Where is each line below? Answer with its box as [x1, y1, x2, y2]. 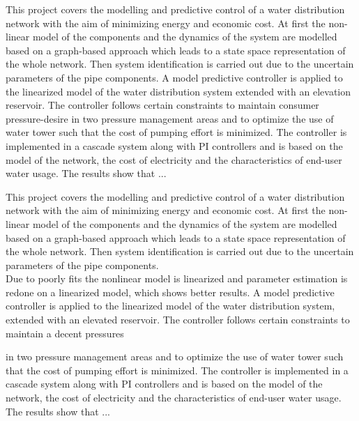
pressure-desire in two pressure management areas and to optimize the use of [6, 111, 334, 125]
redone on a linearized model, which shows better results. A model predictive [6, 284, 335, 299]
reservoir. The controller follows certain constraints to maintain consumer [6, 98, 319, 112]
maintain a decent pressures [6, 326, 124, 340]
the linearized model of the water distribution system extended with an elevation [6, 84, 351, 98]
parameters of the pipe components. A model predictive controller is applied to [6, 70, 343, 84]
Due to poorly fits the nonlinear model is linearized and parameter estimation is [6, 271, 348, 286]
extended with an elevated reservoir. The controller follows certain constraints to [6, 312, 350, 327]
